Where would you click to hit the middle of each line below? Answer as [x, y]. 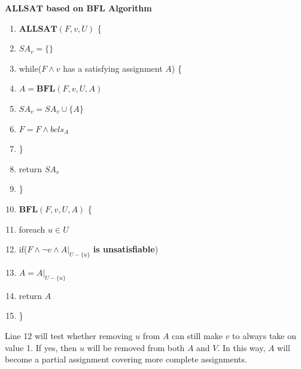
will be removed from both [136, 347]
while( [30, 68]
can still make [197, 335]
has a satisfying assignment [113, 68]
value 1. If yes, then [41, 347]
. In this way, [241, 347]
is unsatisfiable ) [126, 249]
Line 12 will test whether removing [69, 335]
